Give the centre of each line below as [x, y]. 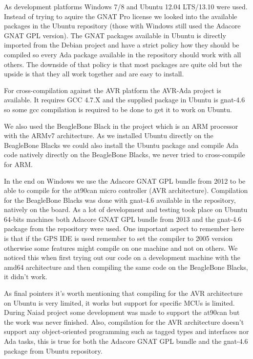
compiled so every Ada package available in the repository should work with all [123, 54]
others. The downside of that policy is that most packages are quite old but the [123, 64]
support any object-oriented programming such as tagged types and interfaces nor [126, 331]
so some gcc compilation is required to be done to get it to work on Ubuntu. [118, 109]
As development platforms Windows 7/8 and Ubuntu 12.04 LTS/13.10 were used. [126, 6]
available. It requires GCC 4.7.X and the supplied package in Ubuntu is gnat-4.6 [125, 100]
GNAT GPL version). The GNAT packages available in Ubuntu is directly [115, 35]
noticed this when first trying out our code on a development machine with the [122, 257]
